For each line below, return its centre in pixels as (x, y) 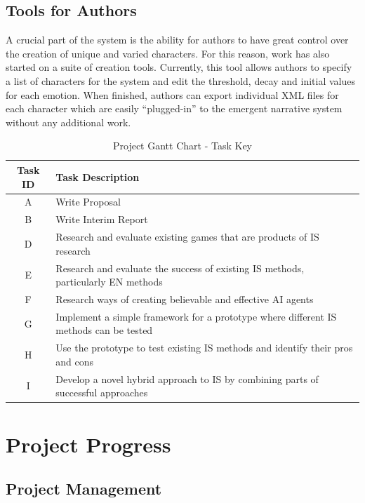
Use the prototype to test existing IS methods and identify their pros (204, 348)
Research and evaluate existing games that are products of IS (187, 237)
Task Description (98, 176)
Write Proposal (88, 202)
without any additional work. (68, 122)
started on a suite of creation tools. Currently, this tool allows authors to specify (179, 67)
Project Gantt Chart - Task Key (182, 146)
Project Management (84, 489)
